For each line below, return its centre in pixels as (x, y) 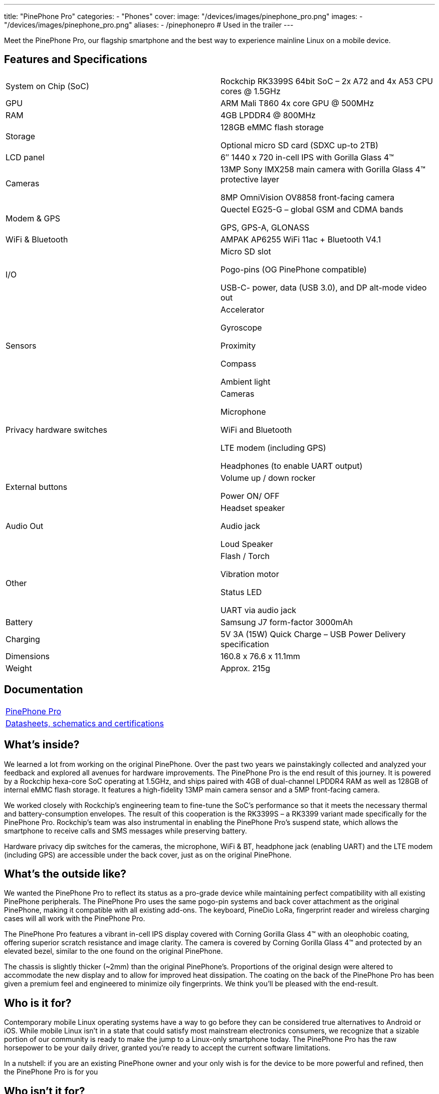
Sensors (21, 345)
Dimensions (28, 656)
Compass (239, 363)
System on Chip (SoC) (47, 86)
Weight (19, 668)
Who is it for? (38, 1003)
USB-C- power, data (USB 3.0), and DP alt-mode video (324, 287)
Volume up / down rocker (268, 478)
